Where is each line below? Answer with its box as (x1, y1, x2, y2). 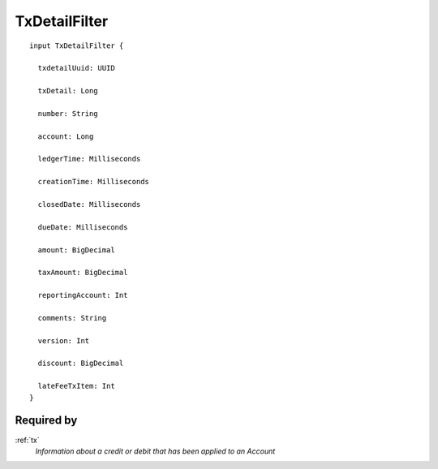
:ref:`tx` (15, 435, 40, 445)
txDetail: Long (37, 86, 98, 96)
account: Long (37, 131, 94, 141)
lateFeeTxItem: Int (37, 381, 115, 391)
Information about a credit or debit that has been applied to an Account (35, 446, 276, 456)
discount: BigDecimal (37, 359, 124, 368)
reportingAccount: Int (37, 290, 128, 300)
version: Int (37, 336, 90, 345)
